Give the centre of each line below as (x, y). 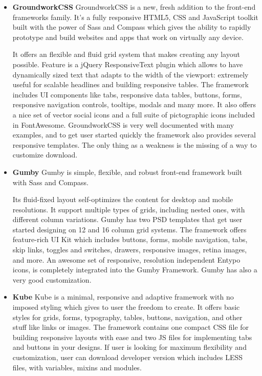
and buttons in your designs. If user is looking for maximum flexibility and (129, 347)
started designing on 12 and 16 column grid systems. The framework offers (129, 229)
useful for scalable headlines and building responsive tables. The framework (130, 84)
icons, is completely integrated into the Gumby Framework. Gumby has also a (135, 270)
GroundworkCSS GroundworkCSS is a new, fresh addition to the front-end (134, 7)
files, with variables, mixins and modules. (77, 367)
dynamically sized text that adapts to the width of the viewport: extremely (130, 74)
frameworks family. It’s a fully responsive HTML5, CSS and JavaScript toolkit (135, 17)
